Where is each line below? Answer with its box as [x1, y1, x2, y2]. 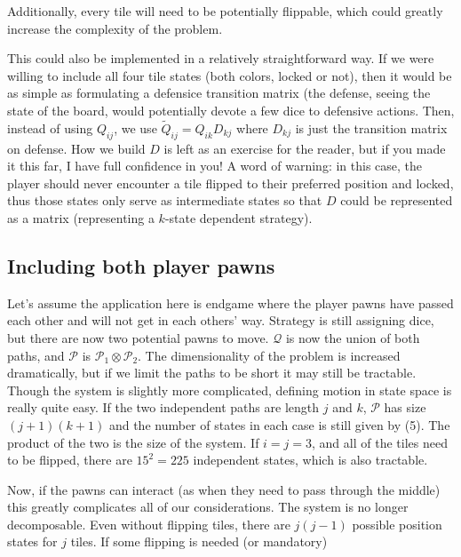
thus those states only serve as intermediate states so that [7, 191, 322, 210]
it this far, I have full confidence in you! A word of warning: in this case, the [7, 156, 423, 175]
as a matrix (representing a [7, 208, 155, 227]
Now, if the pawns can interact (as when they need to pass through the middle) [7, 480, 441, 498]
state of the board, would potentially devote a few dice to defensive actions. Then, [7, 100, 455, 119]
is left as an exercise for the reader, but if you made [163, 139, 446, 157]
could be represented [340, 191, 453, 210]
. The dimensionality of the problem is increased [138, 346, 401, 364]
